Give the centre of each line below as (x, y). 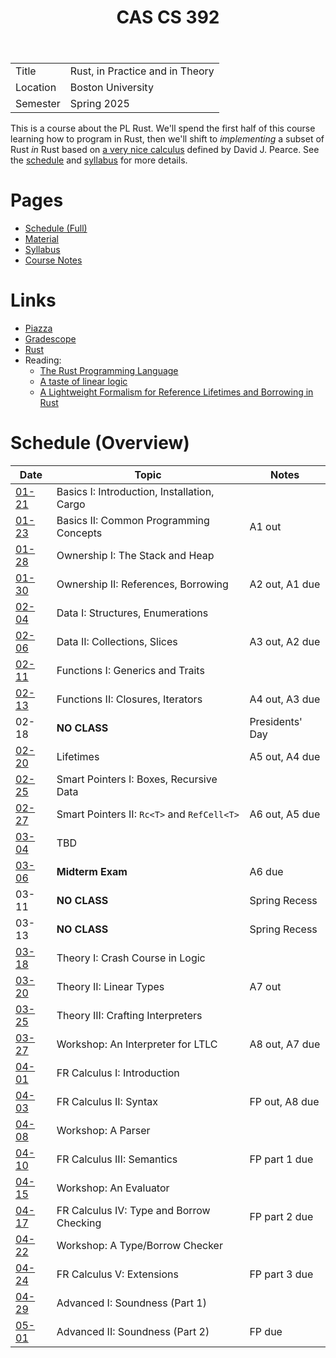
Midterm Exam (92, 871)
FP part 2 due (281, 1216)
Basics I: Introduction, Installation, (135, 491)
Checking (79, 1223)
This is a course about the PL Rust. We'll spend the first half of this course (163, 128)
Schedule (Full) (56, 228)
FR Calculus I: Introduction (118, 1073)
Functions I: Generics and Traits (130, 670)
